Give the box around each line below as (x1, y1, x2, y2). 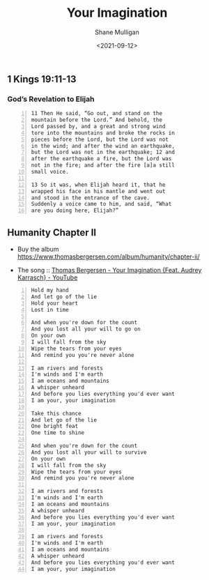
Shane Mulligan (95, 28, 139, 36)
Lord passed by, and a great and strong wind (31, 123, 166, 130)
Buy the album (17, 245, 59, 254)
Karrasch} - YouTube (17, 273, 78, 282)
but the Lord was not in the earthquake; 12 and (31, 148, 176, 156)
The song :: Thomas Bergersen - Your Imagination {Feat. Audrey (17, 266, 202, 275)
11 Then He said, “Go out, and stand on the (31, 110, 162, 117)
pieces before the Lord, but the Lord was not (31, 136, 169, 143)
